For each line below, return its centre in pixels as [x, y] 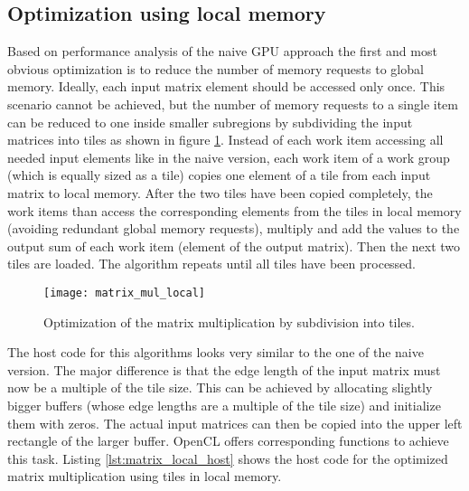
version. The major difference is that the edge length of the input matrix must [224, 369]
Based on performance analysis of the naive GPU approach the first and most [222, 51]
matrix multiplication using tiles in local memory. [145, 476]
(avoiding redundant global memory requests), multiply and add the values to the [234, 228]
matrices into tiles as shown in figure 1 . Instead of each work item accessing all [225, 140]
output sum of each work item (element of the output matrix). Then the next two [234, 245]
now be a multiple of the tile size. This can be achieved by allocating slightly [220, 387]
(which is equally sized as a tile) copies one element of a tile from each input [219, 175]
